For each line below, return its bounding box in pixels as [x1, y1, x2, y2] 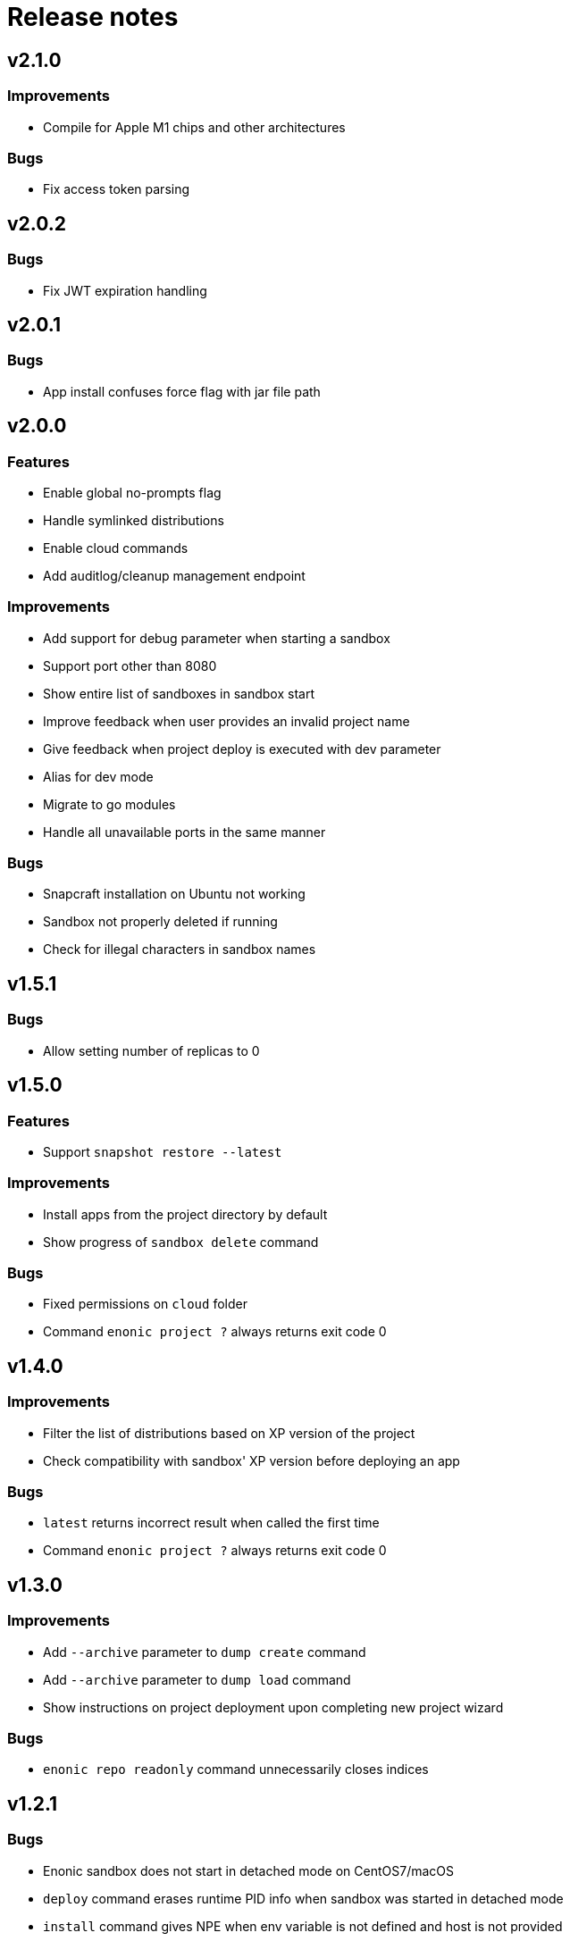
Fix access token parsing [43, 181, 190, 197]
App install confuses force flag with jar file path [43, 383, 321, 399]
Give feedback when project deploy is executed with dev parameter [43, 740, 441, 757]
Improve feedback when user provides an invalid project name [43, 713, 410, 729]
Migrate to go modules [43, 796, 176, 812]
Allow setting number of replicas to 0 [43, 1042, 260, 1058]
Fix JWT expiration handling [43, 282, 207, 298]
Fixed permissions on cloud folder [43, 1296, 247, 1312]
